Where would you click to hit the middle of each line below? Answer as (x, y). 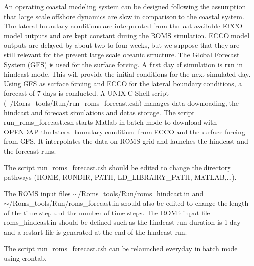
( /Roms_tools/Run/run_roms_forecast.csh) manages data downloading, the (121, 102)
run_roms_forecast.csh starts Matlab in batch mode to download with (111, 122)
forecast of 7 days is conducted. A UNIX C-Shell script (86, 93)
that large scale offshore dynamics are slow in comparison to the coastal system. (124, 16)
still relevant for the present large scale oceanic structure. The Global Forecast (122, 54)
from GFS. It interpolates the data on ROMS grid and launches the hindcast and (126, 141)
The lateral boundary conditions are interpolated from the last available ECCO (123, 26)
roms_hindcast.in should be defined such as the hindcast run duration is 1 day (122, 222)
